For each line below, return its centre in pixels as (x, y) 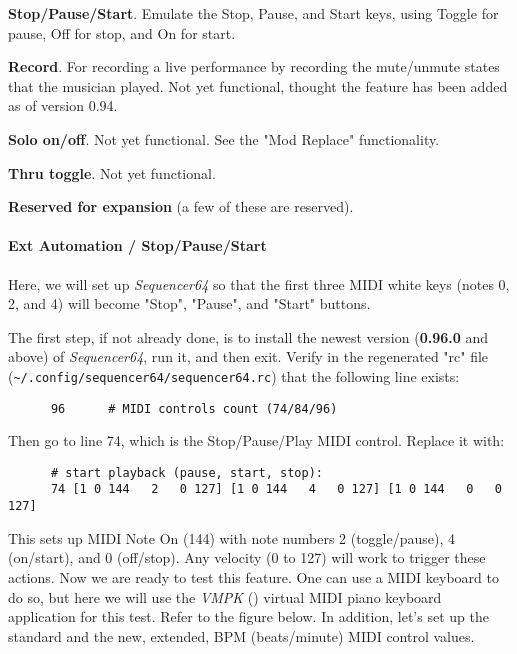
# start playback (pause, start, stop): (186, 472)
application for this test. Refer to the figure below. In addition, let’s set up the (248, 616)
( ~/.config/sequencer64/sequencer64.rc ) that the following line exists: (234, 375)
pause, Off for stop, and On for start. (122, 32)
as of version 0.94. (63, 105)
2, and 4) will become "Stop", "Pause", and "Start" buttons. (189, 303)
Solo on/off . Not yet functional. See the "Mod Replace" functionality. (224, 138)
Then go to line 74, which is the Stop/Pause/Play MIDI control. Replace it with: (256, 440)
